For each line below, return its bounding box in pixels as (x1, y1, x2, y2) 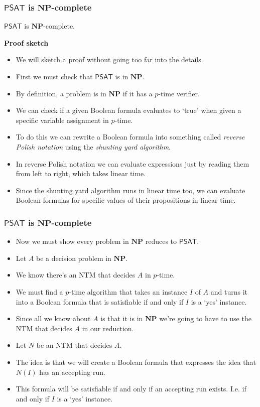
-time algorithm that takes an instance (69, 286, 188, 297)
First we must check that (16, 71, 93, 81)
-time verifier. (158, 88, 200, 98)
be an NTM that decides (36, 340, 112, 350)
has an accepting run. (39, 366, 105, 377)
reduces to (145, 236, 177, 246)
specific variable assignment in (16, 114, 109, 125)
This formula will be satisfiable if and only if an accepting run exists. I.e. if (16, 383, 246, 394)
